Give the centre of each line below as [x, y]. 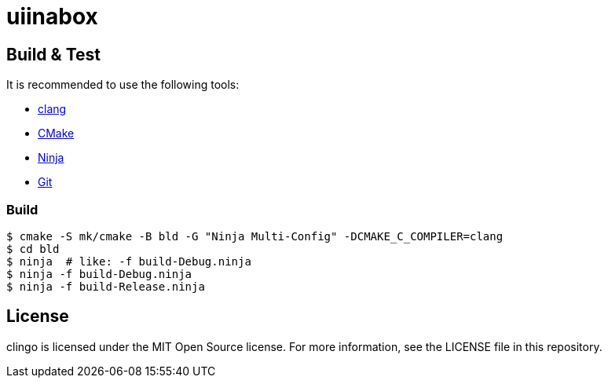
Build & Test [53, 54]
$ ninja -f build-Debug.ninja [99, 274]
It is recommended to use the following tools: [123, 85]
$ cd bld [33, 249]
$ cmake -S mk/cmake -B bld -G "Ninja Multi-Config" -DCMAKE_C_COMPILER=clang [255, 236]
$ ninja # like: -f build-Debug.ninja [129, 261]
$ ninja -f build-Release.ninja [106, 286]
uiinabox [52, 16]
